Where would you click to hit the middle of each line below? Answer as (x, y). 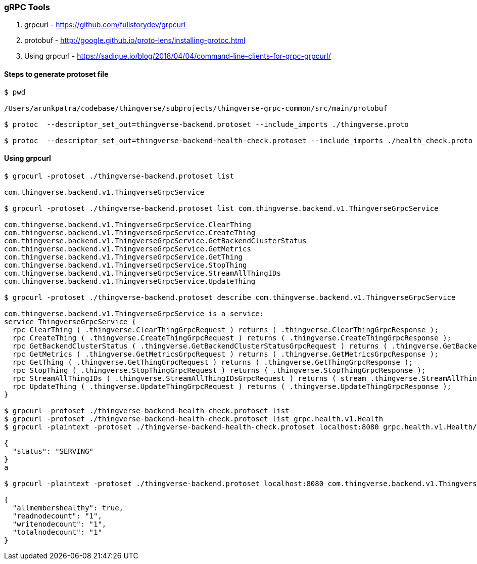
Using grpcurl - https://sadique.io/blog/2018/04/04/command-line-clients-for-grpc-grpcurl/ (178, 56)
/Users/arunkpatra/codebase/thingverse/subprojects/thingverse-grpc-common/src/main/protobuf (196, 108)
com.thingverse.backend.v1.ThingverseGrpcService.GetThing (124, 257)
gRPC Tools (27, 7)
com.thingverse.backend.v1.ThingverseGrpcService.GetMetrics (128, 249)
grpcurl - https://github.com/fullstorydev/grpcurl (105, 25)
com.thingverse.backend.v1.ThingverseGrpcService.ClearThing (128, 224)
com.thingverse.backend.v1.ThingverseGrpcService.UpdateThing (130, 281)
